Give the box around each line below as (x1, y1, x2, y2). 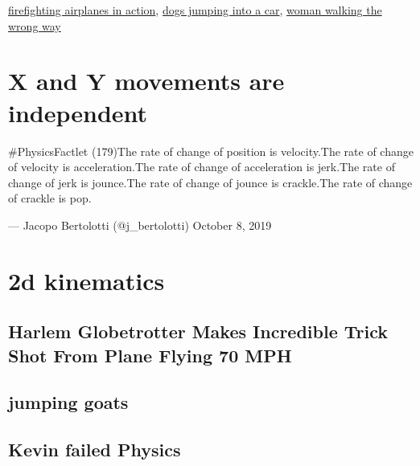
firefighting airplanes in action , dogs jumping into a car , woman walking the (8, 2, 382, 18)
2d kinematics (8, 264, 165, 296)
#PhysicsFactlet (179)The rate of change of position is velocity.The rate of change (8, 142, 414, 159)
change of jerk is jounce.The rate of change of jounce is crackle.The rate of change (8, 174, 413, 190)
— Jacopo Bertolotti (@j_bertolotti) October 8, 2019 (8, 216, 272, 233)
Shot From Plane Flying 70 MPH (8, 342, 292, 367)
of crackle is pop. (8, 190, 92, 206)
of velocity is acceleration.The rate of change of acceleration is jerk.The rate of (8, 158, 395, 175)
